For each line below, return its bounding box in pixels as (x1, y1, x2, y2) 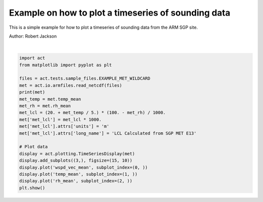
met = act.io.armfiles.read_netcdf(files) (19, 82, 122, 88)
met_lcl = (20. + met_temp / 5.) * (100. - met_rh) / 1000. (19, 110, 166, 116)
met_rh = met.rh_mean (19, 103, 71, 109)
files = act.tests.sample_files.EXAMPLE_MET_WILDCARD (19, 76, 150, 81)
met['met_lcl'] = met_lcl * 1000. (19, 117, 102, 122)
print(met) (19, 89, 45, 95)
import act (19, 55, 45, 61)
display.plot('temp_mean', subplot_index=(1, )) (19, 171, 138, 177)
